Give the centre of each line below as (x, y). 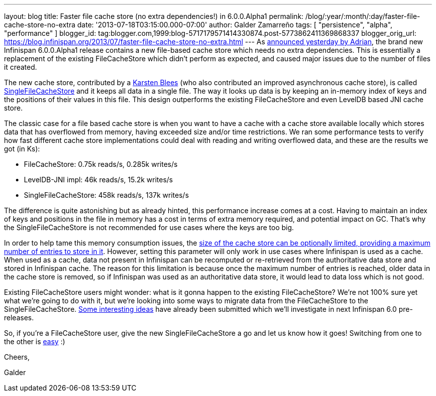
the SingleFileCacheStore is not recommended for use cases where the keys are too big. (149, 227)
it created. (21, 67)
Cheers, (17, 357)
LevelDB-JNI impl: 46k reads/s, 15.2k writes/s (99, 180)
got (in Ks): (22, 149)
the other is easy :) (35, 341)
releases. (19, 318)
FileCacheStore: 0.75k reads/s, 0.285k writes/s (101, 164)
